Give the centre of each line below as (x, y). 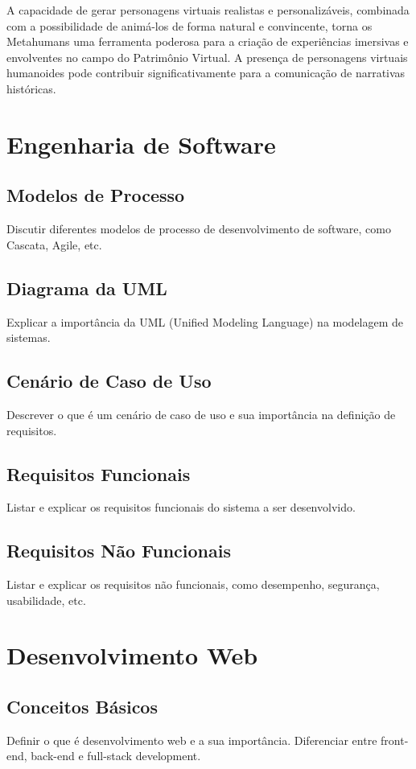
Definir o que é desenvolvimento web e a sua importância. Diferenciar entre (192, 740)
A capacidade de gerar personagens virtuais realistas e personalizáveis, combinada (208, 10)
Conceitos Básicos (82, 707)
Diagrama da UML (87, 288)
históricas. (31, 88)
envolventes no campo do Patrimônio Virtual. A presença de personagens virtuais (207, 57)
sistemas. (29, 337)
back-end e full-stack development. (116, 756)
